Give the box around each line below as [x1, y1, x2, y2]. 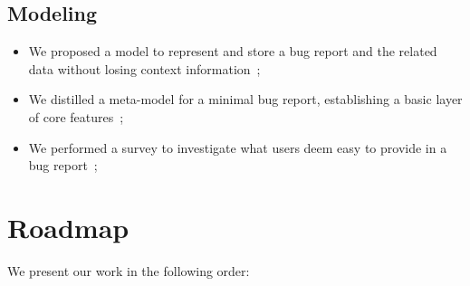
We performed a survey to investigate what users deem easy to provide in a [28, 138, 447, 157]
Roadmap [7, 208, 129, 245]
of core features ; [28, 107, 124, 126]
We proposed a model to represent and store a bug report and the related [28, 42, 437, 61]
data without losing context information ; [28, 59, 261, 78]
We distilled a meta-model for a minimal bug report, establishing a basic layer [28, 90, 463, 109]
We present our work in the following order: [7, 261, 250, 280]
